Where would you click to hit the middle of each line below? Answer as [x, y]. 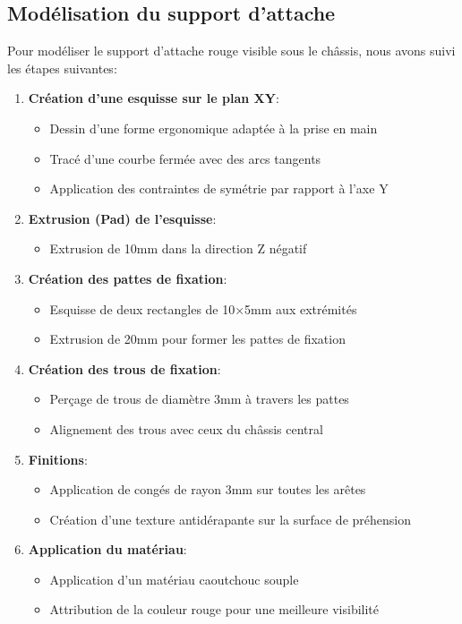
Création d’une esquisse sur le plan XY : [154, 98]
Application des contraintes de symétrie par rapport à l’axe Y [219, 188]
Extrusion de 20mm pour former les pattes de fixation [197, 339]
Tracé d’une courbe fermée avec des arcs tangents [185, 158]
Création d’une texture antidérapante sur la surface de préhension [230, 519]
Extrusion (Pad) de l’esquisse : [122, 218]
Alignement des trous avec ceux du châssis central [186, 428]
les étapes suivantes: [62, 68]
